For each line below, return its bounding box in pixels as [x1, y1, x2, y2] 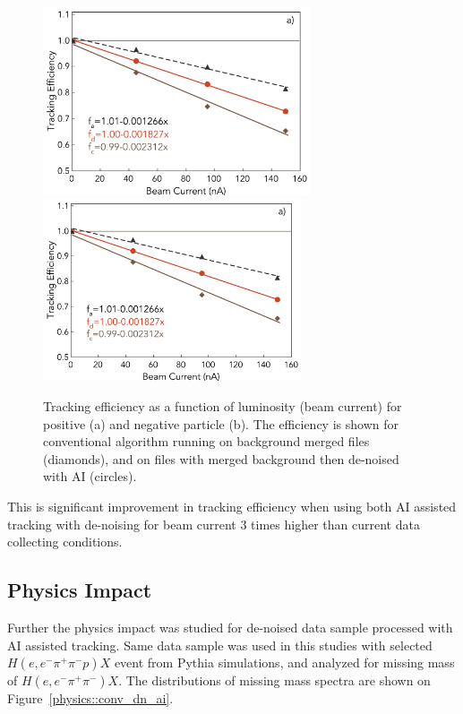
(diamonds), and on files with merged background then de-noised [43, 449, 399, 468]
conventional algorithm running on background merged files [43, 432, 370, 451]
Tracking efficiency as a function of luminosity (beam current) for [43, 397, 402, 416]
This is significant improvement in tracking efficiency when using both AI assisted [7, 497, 457, 516]
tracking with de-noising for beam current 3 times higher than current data [7, 514, 420, 533]
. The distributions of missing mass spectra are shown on [118, 671, 431, 690]
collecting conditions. [7, 532, 123, 551]
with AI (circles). [43, 467, 137, 486]
